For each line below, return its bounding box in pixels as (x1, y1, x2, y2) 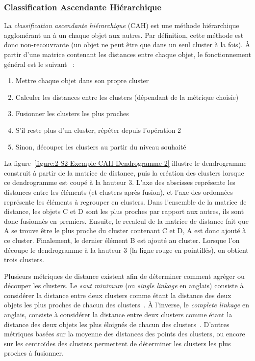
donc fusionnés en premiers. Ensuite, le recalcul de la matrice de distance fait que (4, 215, 249, 226)
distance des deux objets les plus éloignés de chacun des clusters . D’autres (4, 319, 229, 329)
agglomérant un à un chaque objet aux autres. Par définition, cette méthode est (4, 30, 244, 40)
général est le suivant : (4, 59, 75, 69)
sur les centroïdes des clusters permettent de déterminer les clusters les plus (4, 338, 231, 348)
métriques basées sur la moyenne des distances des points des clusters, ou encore (4, 329, 245, 339)
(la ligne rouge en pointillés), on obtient (129, 244, 249, 255)
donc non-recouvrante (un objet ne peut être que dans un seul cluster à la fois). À (4, 39, 251, 50)
